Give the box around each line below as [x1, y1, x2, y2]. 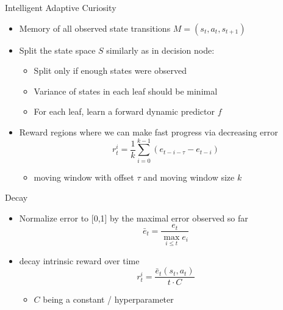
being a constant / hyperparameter [43, 293, 174, 306]
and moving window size [143, 170, 235, 183]
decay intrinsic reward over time [19, 254, 140, 267]
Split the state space [19, 43, 96, 56]
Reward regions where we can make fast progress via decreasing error [19, 125, 278, 138]
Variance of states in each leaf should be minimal [34, 84, 218, 97]
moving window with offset [34, 170, 134, 183]
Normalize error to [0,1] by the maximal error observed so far [19, 211, 248, 224]
